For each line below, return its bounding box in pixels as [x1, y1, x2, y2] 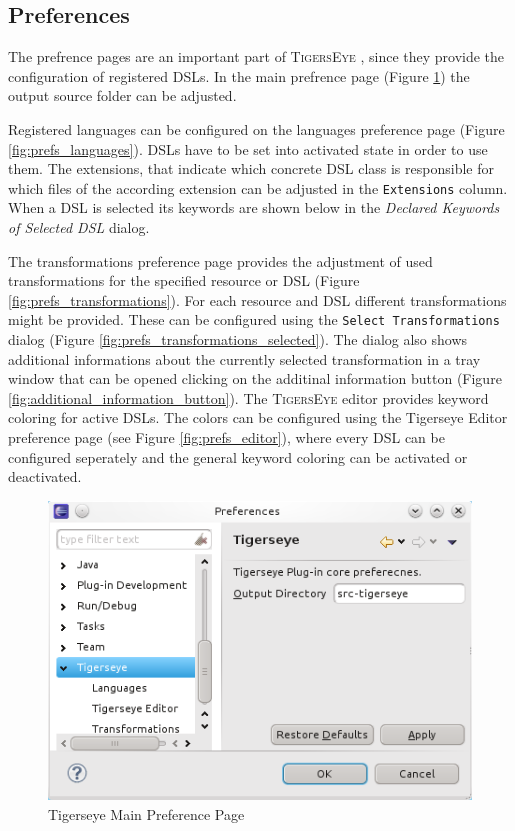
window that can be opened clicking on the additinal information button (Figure [8, 368, 502, 389]
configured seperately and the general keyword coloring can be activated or [8, 446, 468, 467]
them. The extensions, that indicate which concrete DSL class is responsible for [8, 158, 494, 179]
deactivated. [8, 466, 82, 487]
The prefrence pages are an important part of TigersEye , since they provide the [8, 46, 505, 67]
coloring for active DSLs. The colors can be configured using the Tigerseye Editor [8, 407, 508, 428]
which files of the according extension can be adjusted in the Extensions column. [8, 177, 508, 198]
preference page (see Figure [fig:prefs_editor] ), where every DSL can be [8, 427, 445, 448]
